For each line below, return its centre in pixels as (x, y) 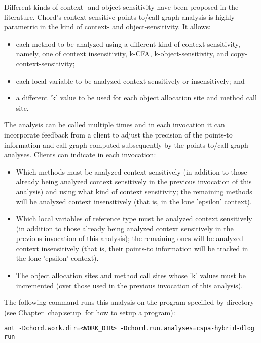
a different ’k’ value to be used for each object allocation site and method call (136, 98)
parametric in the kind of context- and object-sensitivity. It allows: (107, 27)
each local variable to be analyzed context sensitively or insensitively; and (130, 80)
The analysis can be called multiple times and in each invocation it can (115, 125)
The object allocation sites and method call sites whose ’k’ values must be (131, 275)
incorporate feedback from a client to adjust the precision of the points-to (118, 134)
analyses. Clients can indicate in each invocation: (80, 155)
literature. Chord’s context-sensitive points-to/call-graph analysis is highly (119, 16)
